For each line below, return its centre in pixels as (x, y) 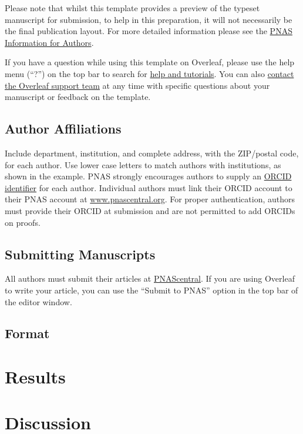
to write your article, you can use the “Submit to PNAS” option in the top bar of (151, 290)
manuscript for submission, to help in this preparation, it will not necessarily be (149, 19)
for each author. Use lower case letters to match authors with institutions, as (143, 164)
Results (35, 377)
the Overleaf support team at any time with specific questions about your (137, 85)
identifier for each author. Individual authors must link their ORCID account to (149, 187)
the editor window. (38, 301)
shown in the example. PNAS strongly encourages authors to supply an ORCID (148, 176)
